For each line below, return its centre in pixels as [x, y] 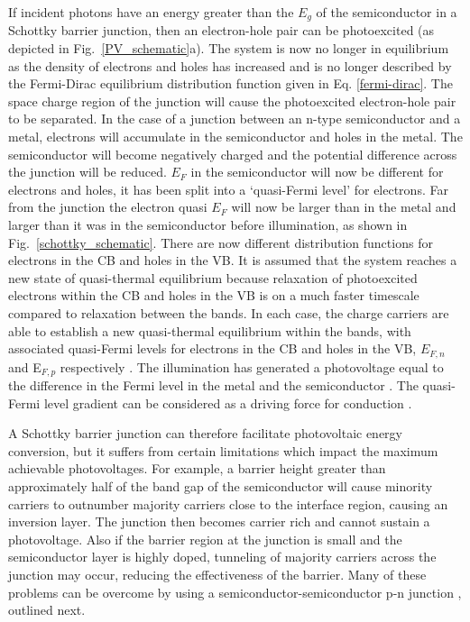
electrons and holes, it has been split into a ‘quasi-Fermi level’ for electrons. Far [228, 189]
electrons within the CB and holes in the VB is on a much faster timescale [214, 295]
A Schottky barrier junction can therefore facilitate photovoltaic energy [205, 433]
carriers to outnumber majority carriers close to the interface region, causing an [228, 503]
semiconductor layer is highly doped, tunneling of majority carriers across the [222, 557]
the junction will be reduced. [88, 172]
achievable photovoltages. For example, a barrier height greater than [197, 468]
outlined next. [47, 610]
